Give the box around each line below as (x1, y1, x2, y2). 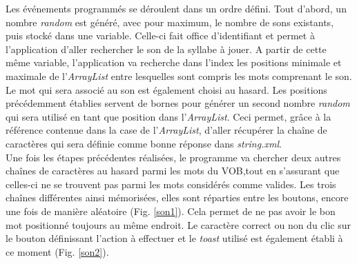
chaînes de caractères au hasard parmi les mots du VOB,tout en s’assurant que (6, 163, 340, 178)
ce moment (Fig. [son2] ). (6, 244, 109, 258)
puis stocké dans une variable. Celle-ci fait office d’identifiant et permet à (6, 28, 315, 43)
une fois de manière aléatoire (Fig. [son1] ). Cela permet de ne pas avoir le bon (6, 203, 336, 218)
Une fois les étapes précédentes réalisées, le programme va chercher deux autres (6, 150, 341, 164)
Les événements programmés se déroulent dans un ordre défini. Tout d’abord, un (6, 1, 347, 15)
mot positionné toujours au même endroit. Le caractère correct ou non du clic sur (6, 217, 351, 232)
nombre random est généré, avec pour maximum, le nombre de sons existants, (6, 14, 334, 29)
